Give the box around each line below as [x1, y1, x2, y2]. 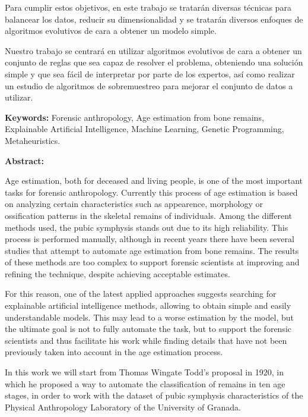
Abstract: [5, 154, 45, 167]
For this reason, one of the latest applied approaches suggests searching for [5, 287, 277, 300]
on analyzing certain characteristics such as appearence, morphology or [5, 197, 263, 210]
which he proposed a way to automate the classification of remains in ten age [5, 377, 285, 390]
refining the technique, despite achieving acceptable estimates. [5, 267, 230, 280]
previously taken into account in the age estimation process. [5, 346, 223, 358]
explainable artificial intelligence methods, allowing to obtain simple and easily [5, 299, 291, 312]
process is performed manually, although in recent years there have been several [5, 233, 294, 245]
